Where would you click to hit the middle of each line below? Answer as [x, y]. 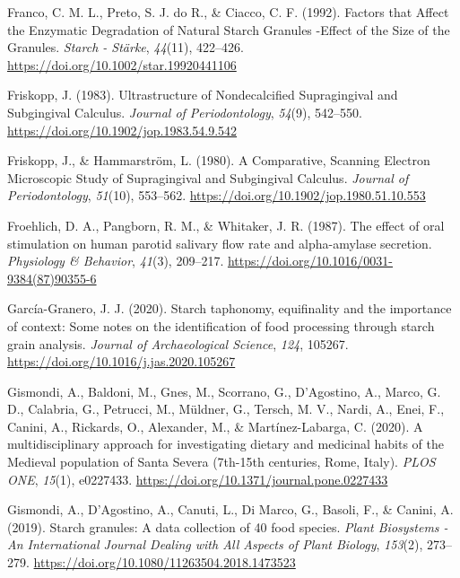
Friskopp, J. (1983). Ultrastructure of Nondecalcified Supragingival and [203, 95]
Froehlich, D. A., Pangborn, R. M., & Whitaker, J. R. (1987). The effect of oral [226, 225]
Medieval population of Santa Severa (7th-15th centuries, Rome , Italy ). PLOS [221, 462]
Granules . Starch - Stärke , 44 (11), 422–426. [126, 47]
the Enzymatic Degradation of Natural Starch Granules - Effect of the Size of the [229, 29]
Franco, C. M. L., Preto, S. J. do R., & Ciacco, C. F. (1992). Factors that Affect [228, 12]
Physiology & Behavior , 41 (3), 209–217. [116, 261]
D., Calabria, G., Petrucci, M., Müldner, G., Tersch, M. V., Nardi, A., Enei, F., [226, 409]
